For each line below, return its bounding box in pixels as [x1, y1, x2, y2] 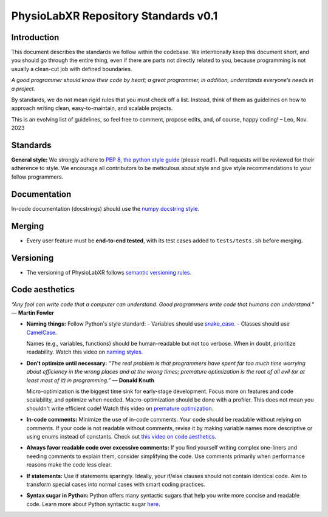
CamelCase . [26, 329, 57, 336]
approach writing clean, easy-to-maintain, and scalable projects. [11, 104, 173, 112]
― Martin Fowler [11, 309, 54, 316]
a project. [11, 85, 36, 92]
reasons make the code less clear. [26, 461, 112, 468]
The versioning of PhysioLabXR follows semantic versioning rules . [26, 269, 192, 276]
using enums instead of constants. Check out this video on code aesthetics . [26, 433, 217, 440]
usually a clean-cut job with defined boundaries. [11, 65, 132, 72]
